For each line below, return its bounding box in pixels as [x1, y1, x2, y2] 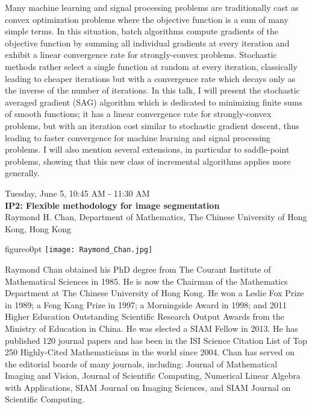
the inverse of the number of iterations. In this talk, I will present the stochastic [5, 84, 300, 97]
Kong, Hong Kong [5, 222, 72, 235]
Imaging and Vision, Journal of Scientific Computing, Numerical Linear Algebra [5, 369, 301, 382]
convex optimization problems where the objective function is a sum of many [5, 13, 289, 25]
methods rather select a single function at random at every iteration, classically [5, 60, 298, 72]
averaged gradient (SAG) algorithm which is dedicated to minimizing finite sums [5, 95, 302, 108]
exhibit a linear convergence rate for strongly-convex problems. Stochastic [5, 48, 277, 61]
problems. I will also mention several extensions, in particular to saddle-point [5, 143, 290, 156]
